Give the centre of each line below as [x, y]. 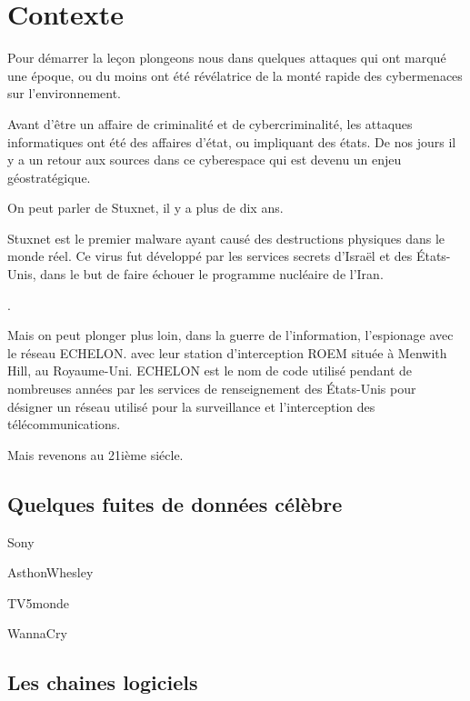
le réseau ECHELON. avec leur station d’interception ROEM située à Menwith [227, 352]
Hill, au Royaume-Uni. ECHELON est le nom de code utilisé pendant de [210, 371]
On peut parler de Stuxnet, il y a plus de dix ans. [145, 208]
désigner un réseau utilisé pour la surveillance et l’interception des [191, 406]
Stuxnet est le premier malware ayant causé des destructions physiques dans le [226, 238]
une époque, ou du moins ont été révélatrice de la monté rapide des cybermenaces [235, 75]
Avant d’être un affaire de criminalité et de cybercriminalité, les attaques [210, 123]
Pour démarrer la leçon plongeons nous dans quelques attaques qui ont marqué [227, 58]
